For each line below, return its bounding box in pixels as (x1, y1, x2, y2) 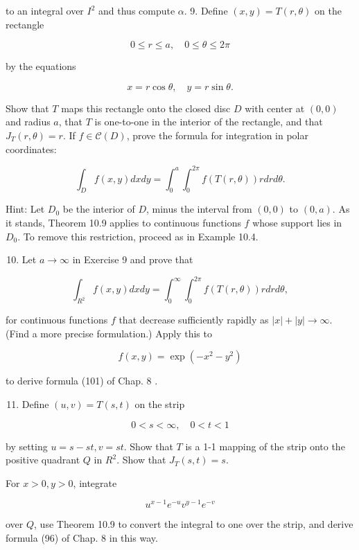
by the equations (6, 59, 76, 73)
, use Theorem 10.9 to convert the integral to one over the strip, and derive (34, 517, 353, 531)
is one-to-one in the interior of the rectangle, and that (94, 114, 323, 129)
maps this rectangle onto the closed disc (61, 100, 231, 115)
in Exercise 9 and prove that (72, 252, 193, 267)
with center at (245, 100, 305, 115)
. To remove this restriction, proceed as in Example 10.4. (17, 229, 259, 243)
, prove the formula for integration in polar (126, 127, 308, 142)
